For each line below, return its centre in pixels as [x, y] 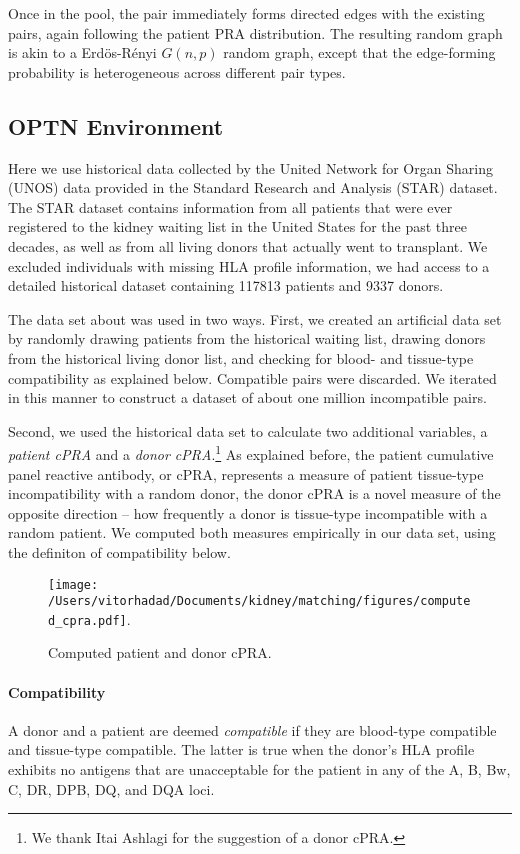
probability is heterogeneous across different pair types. [177, 71]
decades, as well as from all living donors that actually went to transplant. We [248, 245]
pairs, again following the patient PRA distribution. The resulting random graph [255, 32]
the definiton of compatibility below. [119, 551]
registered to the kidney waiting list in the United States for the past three [237, 226]
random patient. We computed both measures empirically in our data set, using [252, 532]
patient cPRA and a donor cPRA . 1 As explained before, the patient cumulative [251, 452]
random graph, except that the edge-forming [359, 52]
